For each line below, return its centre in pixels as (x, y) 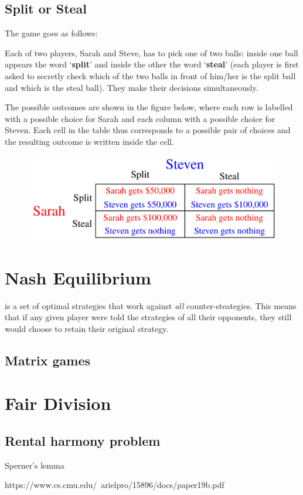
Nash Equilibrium (78, 277)
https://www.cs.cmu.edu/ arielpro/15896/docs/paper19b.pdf (115, 485)
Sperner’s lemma (35, 465)
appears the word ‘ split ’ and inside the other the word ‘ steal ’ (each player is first (152, 64)
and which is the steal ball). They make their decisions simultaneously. (132, 87)
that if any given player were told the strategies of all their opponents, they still (148, 317)
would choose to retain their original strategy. (87, 328)
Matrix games (48, 360)
